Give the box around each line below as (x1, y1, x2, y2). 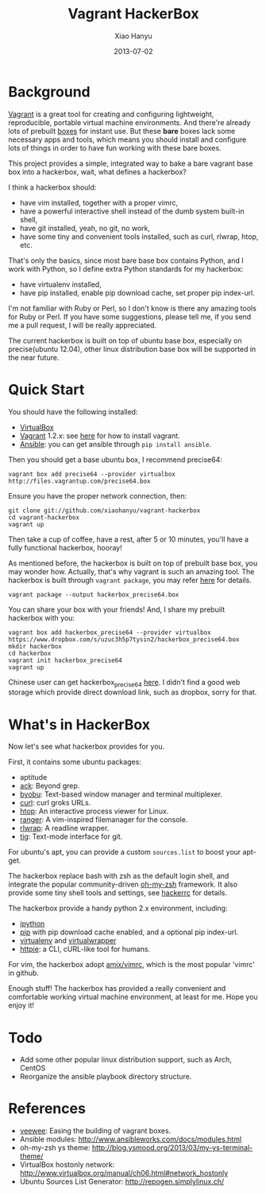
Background (8, 83, 91, 100)
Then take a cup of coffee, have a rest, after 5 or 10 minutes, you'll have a (8, 534, 249, 544)
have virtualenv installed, (19, 280, 102, 289)
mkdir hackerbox (8, 642, 62, 650)
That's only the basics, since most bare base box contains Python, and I (8, 256, 244, 265)
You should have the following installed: (8, 407, 138, 417)
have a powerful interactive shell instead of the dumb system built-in (19, 206, 245, 216)
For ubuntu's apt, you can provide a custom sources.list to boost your (8, 848, 241, 857)
